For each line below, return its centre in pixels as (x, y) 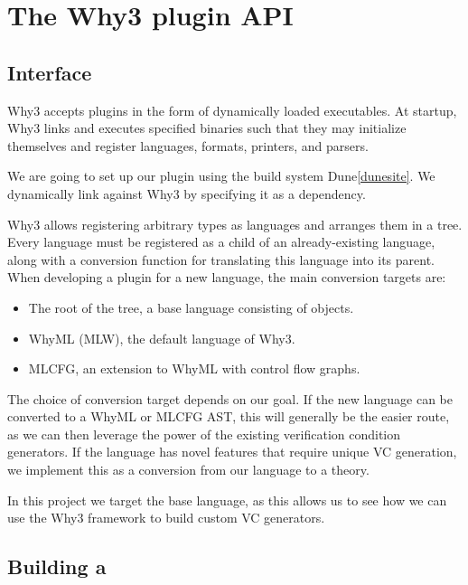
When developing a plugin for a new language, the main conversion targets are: (227, 277)
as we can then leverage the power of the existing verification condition (204, 434)
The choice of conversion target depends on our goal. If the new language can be (230, 398)
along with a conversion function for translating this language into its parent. (221, 259)
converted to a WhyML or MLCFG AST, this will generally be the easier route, (229, 416)
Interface (50, 72)
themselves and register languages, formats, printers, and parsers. (188, 145)
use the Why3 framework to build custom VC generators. (166, 518)
